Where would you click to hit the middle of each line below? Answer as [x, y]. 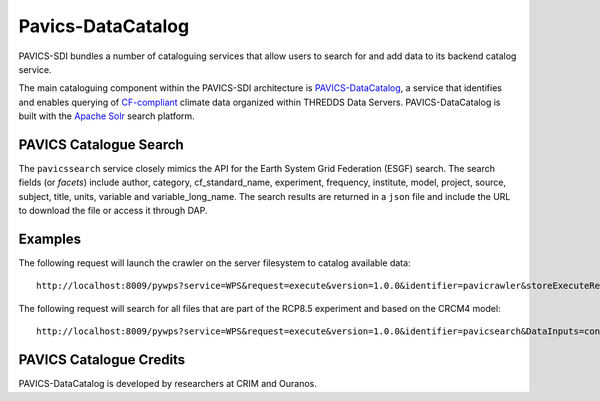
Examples [50, 239]
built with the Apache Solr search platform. [106, 116]
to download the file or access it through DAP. [113, 211]
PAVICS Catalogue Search [101, 144]
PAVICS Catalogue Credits [102, 360]
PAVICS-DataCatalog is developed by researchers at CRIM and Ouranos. [167, 384]
